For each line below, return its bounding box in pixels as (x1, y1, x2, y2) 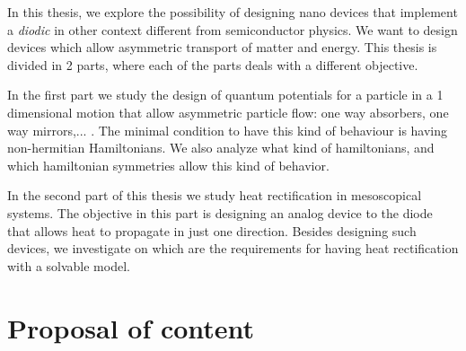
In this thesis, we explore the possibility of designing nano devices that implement (7, 3, 458, 21)
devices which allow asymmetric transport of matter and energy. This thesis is (7, 38, 437, 57)
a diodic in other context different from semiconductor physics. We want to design (7, 20, 458, 39)
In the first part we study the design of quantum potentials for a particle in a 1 (7, 85, 444, 104)
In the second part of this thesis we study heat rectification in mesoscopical (7, 186, 422, 205)
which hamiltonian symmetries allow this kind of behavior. (7, 155, 330, 174)
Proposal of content (7, 309, 255, 346)
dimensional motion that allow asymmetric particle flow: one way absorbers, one (7, 102, 449, 121)
